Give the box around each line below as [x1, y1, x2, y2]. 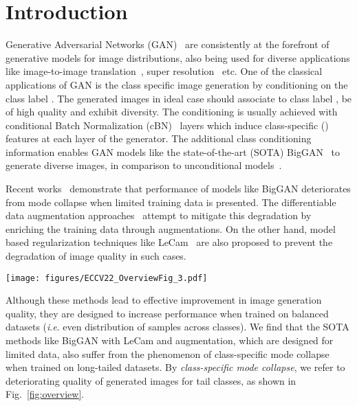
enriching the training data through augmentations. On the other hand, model [6, 221, 336, 236]
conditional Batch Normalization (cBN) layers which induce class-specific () [6, 117, 329, 132]
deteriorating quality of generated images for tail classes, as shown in [6, 373, 296, 387]
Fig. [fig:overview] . [6, 387, 85, 401]
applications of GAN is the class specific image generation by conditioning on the [6, 77, 348, 91]
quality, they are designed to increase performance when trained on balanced [6, 306, 329, 320]
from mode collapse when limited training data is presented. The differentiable [6, 194, 336, 209]
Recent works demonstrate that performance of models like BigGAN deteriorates [6, 181, 351, 196]
